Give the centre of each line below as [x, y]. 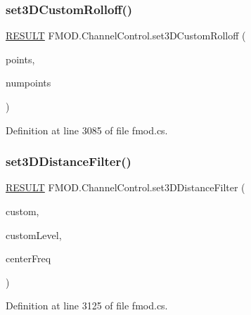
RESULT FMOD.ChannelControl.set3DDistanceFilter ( [125, 187]
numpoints [28, 83]
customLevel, [34, 234]
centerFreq [28, 258]
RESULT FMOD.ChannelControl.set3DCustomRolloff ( [126, 36]
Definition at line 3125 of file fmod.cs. [87, 306]
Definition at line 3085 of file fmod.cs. [87, 130]
